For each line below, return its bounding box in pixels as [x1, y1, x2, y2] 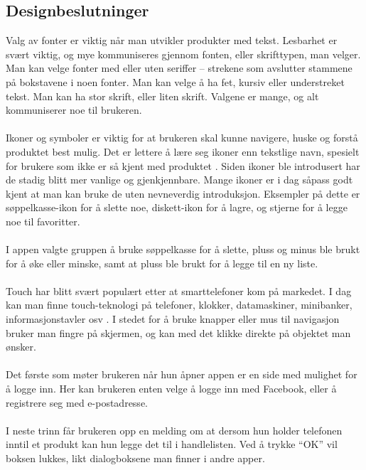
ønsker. [6, 339, 36, 354]
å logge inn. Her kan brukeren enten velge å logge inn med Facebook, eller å [6, 381, 337, 396]
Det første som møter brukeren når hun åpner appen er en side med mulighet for [6, 367, 357, 382]
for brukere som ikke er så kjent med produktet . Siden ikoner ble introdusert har [6, 158, 360, 173]
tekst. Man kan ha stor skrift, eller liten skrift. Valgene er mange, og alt [6, 88, 319, 103]
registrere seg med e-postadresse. [6, 395, 148, 410]
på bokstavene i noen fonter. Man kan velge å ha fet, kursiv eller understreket [6, 74, 345, 89]
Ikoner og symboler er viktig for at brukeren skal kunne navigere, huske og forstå [6, 130, 358, 145]
